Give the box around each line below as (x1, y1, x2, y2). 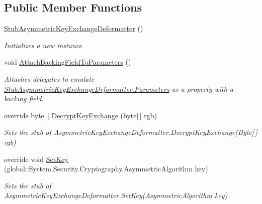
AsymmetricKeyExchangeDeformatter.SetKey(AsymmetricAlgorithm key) (4, 190, 228, 200)
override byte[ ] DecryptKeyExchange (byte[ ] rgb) (4, 110, 157, 120)
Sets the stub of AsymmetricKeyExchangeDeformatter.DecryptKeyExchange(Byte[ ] (4, 127, 257, 137)
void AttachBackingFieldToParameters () (4, 57, 131, 67)
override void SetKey (4, 153, 68, 164)
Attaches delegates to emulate (4, 73, 95, 84)
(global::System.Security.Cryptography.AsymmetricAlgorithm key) (4, 163, 208, 174)
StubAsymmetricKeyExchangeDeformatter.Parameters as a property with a (4, 83, 234, 94)
